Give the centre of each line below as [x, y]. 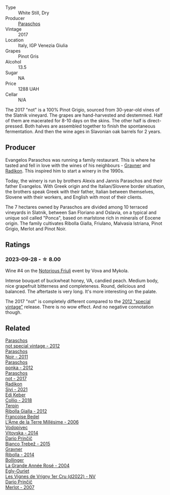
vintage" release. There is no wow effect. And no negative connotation [80, 307]
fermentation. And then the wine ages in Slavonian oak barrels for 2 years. [83, 132]
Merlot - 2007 [20, 487]
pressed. [15, 126]
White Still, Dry [34, 13]
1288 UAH [29, 89]
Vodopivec [17, 427]
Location [15, 40]
